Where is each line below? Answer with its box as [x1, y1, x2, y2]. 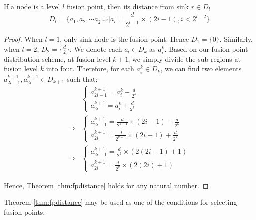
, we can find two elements [160, 63, 242, 74]
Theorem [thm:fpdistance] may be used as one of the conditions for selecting [4, 197, 237, 207]
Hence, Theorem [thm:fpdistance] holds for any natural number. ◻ [4, 180, 209, 190]
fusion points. [4, 207, 45, 217]
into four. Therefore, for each [46, 63, 134, 74]
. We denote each [70, 43, 122, 54]
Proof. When [4, 34, 43, 44]
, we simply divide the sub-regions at [128, 53, 241, 64]
